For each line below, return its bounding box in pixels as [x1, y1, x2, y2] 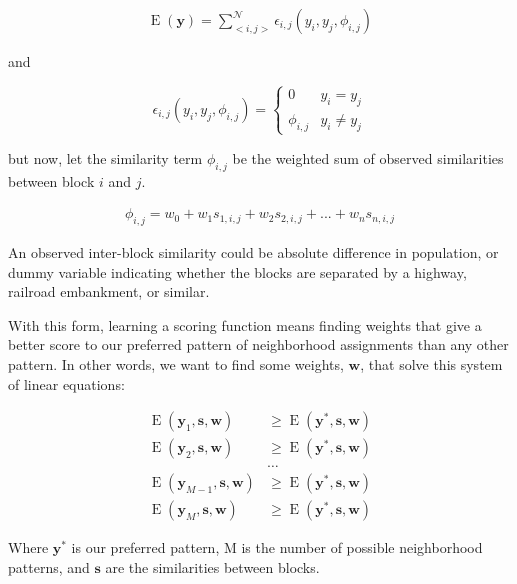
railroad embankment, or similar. [8, 281, 210, 302]
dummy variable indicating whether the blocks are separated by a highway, [8, 261, 467, 282]
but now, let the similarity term [8, 147, 203, 168]
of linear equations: [8, 373, 125, 394]
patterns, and [8, 556, 90, 577]
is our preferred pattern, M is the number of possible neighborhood [71, 537, 483, 558]
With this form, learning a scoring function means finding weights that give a [8, 314, 482, 335]
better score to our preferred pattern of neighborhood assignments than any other [8, 334, 509, 355]
